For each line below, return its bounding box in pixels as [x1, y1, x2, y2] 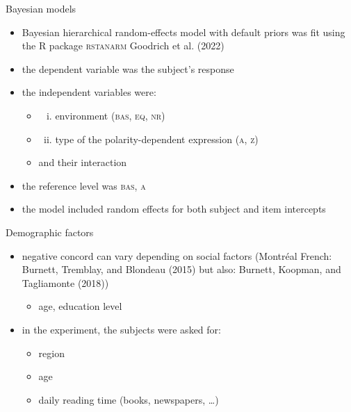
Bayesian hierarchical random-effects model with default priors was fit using [22, 24, 345, 39]
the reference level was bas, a [22, 178, 146, 192]
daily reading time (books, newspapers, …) [38, 392, 219, 406]
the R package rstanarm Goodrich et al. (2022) [22, 38, 225, 53]
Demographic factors [6, 224, 94, 239]
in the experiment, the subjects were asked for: [22, 322, 221, 336]
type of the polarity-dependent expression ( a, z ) [55, 131, 259, 146]
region [38, 345, 65, 360]
